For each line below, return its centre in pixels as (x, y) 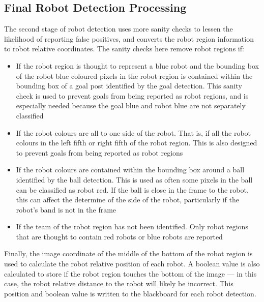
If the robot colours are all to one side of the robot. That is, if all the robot (134, 132)
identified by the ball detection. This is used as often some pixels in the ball (134, 179)
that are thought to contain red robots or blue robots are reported (119, 236)
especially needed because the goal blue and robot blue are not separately (131, 105)
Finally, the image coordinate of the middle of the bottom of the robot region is (128, 253)
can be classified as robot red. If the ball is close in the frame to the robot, (132, 189)
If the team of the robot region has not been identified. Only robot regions (132, 226)
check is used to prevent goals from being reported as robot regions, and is (132, 95)
